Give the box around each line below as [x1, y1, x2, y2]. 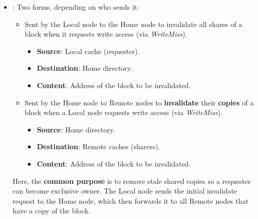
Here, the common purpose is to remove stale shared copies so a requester [12, 175, 251, 186]
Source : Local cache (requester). [37, 45, 140, 56]
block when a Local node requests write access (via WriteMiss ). [24, 107, 223, 118]
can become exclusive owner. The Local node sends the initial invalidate [12, 185, 237, 196]
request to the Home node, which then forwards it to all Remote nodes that [12, 195, 249, 206]
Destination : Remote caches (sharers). [37, 141, 160, 152]
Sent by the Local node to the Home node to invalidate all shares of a [24, 18, 242, 29]
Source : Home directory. [37, 124, 115, 134]
